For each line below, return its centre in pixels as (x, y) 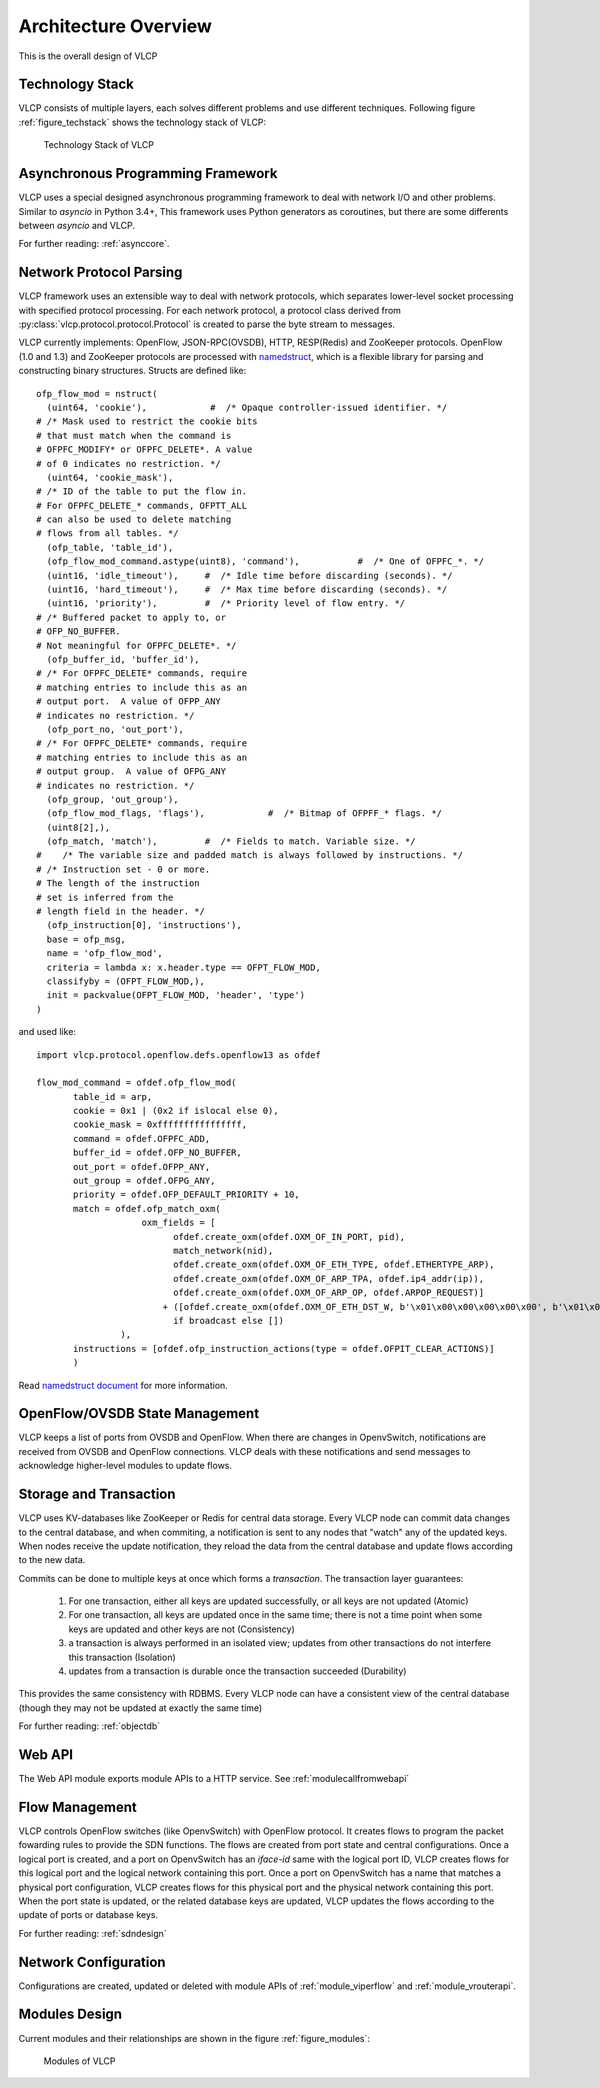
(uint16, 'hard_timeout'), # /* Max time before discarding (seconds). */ (247, 589)
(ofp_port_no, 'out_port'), (115, 729)
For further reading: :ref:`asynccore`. (94, 244)
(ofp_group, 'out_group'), (112, 799)
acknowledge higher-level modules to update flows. (125, 1466)
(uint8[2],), (78, 827)
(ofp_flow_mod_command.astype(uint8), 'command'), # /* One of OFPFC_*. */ (265, 561)
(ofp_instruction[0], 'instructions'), (144, 925)
